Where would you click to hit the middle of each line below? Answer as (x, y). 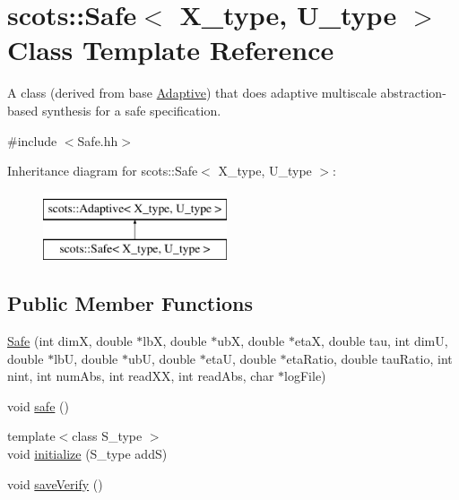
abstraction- (413, 93)
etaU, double (241, 358)
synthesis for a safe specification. (131, 110)
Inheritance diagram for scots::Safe (103, 171)
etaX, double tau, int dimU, (371, 341)
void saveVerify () (55, 483)
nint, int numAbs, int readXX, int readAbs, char (141, 376)
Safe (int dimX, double (70, 341)
